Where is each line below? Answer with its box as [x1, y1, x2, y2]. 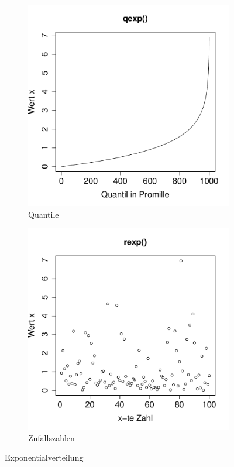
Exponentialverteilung [5, 451, 84, 463]
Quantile [28, 208, 59, 220]
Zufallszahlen [28, 431, 75, 444]
